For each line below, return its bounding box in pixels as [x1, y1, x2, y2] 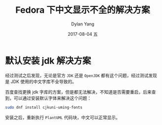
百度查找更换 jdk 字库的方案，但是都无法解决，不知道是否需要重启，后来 [5, 89, 152, 95]
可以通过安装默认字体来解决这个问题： [13, 95, 92, 101]
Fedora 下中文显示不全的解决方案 [15, 4, 150, 16]
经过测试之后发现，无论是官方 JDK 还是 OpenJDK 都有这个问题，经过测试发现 [5, 72, 158, 78]
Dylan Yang [71, 21, 95, 27]
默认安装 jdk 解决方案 [5, 55, 91, 66]
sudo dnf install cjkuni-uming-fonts [5, 105, 83, 110]
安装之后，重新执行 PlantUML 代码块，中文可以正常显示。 [5, 114, 121, 120]
